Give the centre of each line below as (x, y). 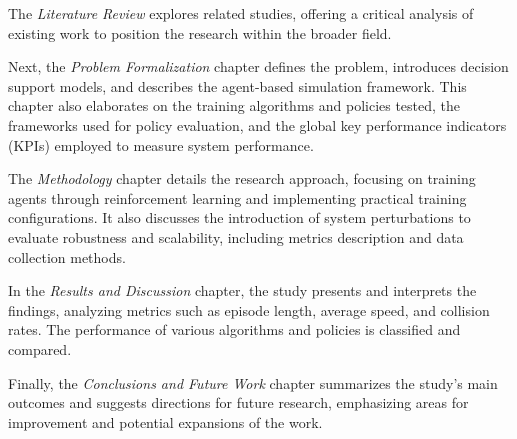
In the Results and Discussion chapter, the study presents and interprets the (242, 290)
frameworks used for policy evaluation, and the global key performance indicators (257, 124)
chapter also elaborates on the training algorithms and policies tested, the (234, 105)
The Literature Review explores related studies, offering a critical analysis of (241, 13)
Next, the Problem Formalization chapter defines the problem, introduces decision (258, 66)
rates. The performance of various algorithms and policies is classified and (234, 329)
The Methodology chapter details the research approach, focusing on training (242, 178)
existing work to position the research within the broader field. (200, 32)
